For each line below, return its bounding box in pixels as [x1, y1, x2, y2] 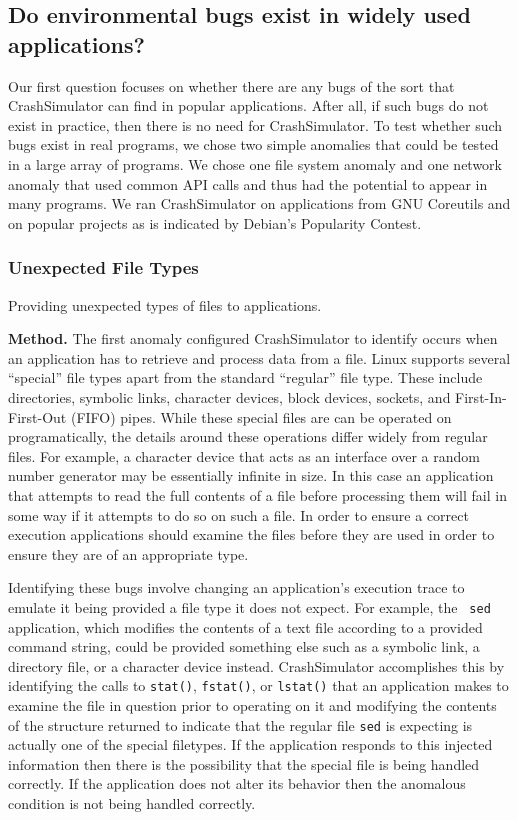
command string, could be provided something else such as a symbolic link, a [8, 636, 480, 657]
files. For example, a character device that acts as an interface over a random [8, 445, 480, 466]
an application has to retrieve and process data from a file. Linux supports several [8, 347, 511, 368]
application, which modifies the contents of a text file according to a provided [8, 616, 483, 637]
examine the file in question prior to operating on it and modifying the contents [8, 694, 497, 715]
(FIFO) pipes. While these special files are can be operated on [70, 406, 452, 427]
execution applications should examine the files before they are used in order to [8, 524, 495, 545]
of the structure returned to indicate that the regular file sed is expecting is [8, 714, 473, 735]
